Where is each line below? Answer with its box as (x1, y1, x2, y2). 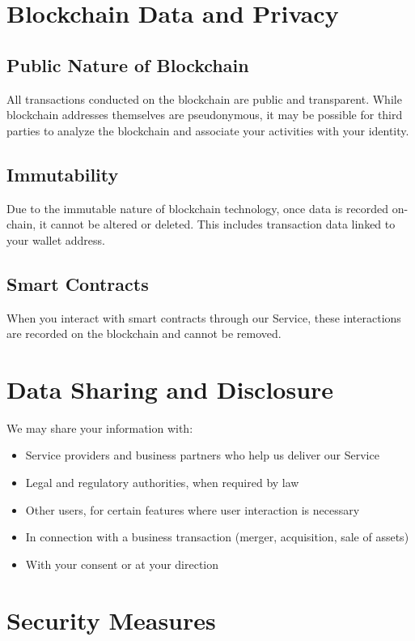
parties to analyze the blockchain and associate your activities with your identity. (6, 122, 409, 139)
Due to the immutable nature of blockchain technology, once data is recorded (6, 199, 389, 216)
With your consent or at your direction (25, 555, 219, 572)
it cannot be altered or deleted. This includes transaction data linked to (39, 216, 396, 233)
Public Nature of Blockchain (6, 52, 249, 77)
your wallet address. (6, 231, 105, 248)
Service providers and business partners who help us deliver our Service (25, 447, 379, 464)
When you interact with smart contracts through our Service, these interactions (6, 309, 401, 326)
